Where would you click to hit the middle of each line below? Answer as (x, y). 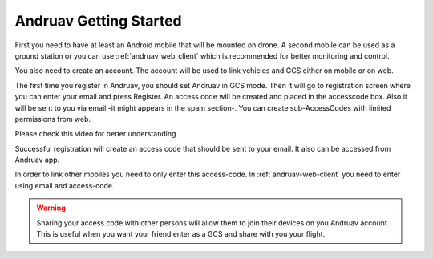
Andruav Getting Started (98, 21)
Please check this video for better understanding (95, 134)
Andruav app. (37, 160)
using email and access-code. (65, 185)
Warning (51, 208)
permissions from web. (53, 119)
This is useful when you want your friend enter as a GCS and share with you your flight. (181, 234)
